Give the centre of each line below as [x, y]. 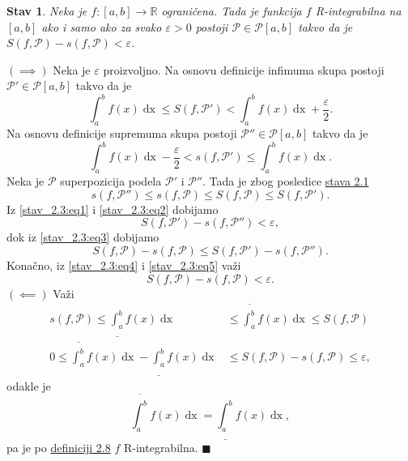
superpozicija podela [111, 181]
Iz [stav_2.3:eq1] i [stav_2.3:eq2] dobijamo [113, 209]
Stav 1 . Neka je [47, 11]
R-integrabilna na [358, 11]
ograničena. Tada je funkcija [232, 11]
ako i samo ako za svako [102, 26]
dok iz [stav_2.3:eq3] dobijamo [83, 237]
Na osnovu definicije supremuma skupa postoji [122, 133]
